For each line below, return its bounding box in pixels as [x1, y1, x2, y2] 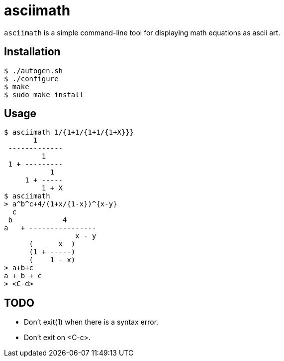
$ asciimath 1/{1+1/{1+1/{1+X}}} [4, 128, 134, 137]
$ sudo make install [4, 90, 84, 99]
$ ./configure [4, 74, 59, 83]
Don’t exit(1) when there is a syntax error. [24, 318, 159, 327]
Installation [4, 45, 61, 58]
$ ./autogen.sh [4, 66, 63, 75]
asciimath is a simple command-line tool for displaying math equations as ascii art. [4, 28, 281, 37]
